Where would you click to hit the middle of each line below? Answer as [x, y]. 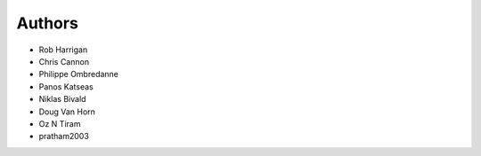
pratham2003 [64, 136]
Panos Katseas [66, 86]
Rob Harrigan [63, 50]
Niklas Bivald [62, 99]
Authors [48, 23]
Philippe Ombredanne [79, 74]
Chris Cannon [64, 61]
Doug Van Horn [67, 112]
